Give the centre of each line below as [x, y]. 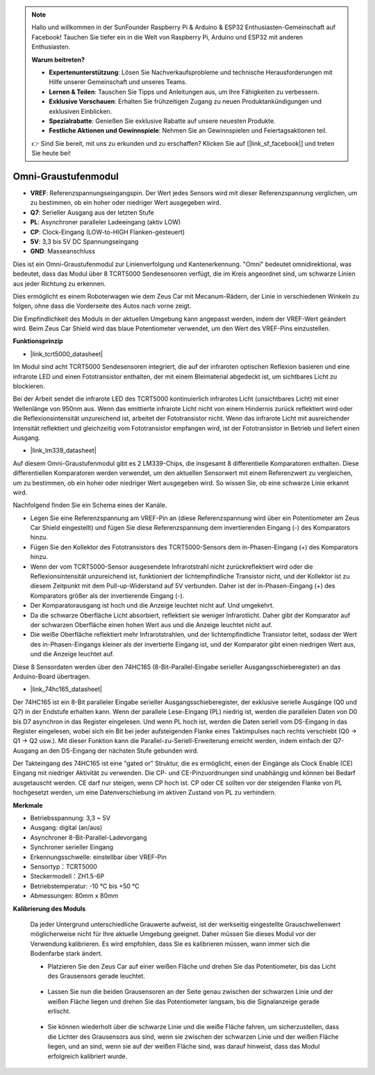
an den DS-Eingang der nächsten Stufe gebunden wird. [119, 751]
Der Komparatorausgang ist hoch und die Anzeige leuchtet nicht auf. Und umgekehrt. [152, 606]
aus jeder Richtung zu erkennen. [59, 283]
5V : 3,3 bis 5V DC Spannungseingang [84, 241]
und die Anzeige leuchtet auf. [72, 654]
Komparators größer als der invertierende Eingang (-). [107, 595]
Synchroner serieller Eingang [72, 847]
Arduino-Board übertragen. [52, 676]
